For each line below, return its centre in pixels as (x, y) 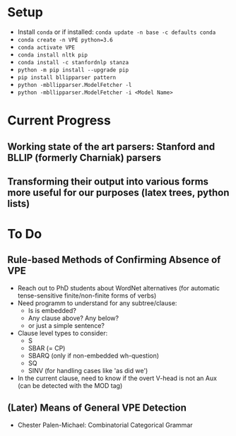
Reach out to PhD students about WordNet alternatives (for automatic (119, 288)
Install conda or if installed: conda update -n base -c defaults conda (117, 32)
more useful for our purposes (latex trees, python (118, 193)
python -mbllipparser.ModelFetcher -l (75, 85)
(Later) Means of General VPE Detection (97, 408)
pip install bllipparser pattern (67, 77)
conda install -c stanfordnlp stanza (73, 62)
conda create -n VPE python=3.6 (65, 40)
